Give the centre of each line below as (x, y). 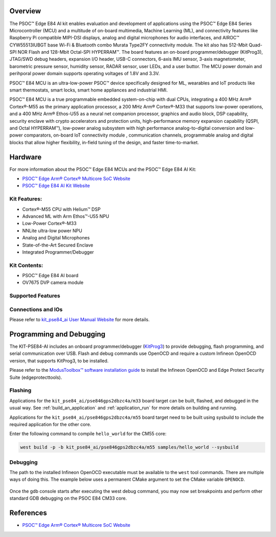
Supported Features (35, 296)
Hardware (26, 157)
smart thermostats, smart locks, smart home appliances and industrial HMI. (89, 90)
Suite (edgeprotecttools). (36, 377)
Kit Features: (26, 199)
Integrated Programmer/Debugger (58, 252)
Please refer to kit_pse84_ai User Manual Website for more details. (80, 320)
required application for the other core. (50, 424)
